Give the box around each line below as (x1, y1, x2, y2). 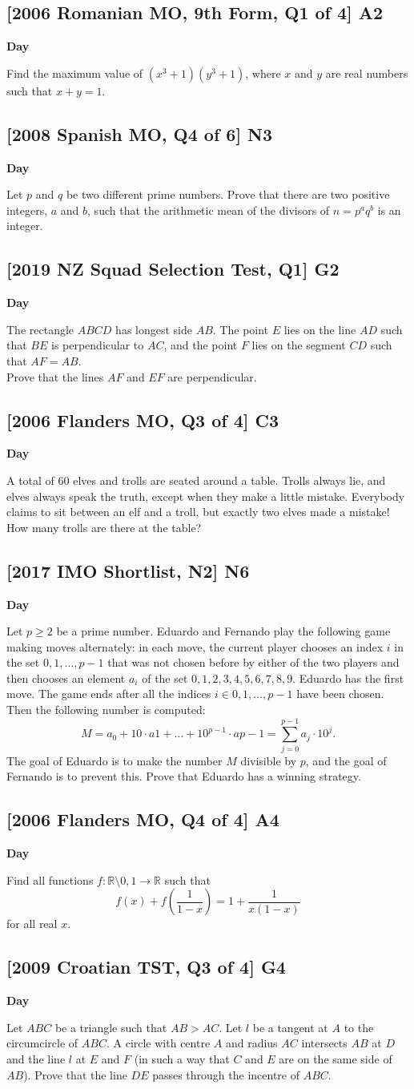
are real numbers (325, 64, 408, 81)
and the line (6, 1050, 66, 1067)
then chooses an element (6, 669, 126, 686)
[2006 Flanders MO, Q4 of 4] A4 (6, 807, 279, 832)
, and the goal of (305, 752, 387, 768)
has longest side (115, 321, 193, 337)
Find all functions (6, 871, 94, 888)
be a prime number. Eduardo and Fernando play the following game (56, 623, 391, 639)
